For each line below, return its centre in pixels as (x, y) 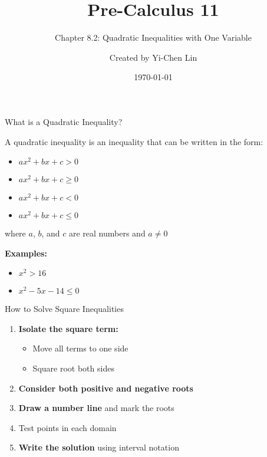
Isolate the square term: (68, 328)
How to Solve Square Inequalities (64, 309)
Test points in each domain (67, 427)
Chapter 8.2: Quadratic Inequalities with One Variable (153, 37)
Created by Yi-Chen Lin (153, 57)
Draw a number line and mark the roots (96, 408)
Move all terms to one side (80, 348)
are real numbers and (107, 233)
